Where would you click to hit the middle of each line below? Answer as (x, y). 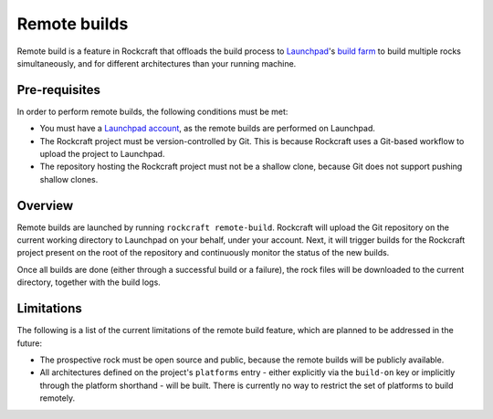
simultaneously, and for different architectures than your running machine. (157, 63)
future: (30, 343)
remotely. (58, 398)
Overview (45, 205)
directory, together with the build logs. (89, 282)
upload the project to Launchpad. (102, 154)
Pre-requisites (58, 90)
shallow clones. (69, 179)
